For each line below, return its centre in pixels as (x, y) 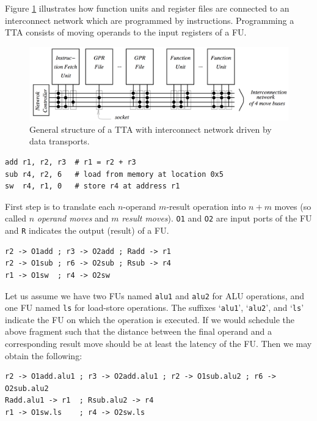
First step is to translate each (60, 206)
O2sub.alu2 (27, 388)
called (16, 218)
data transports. (60, 141)
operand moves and (73, 218)
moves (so (293, 206)
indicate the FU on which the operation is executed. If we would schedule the (150, 319)
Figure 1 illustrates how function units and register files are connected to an (147, 8)
